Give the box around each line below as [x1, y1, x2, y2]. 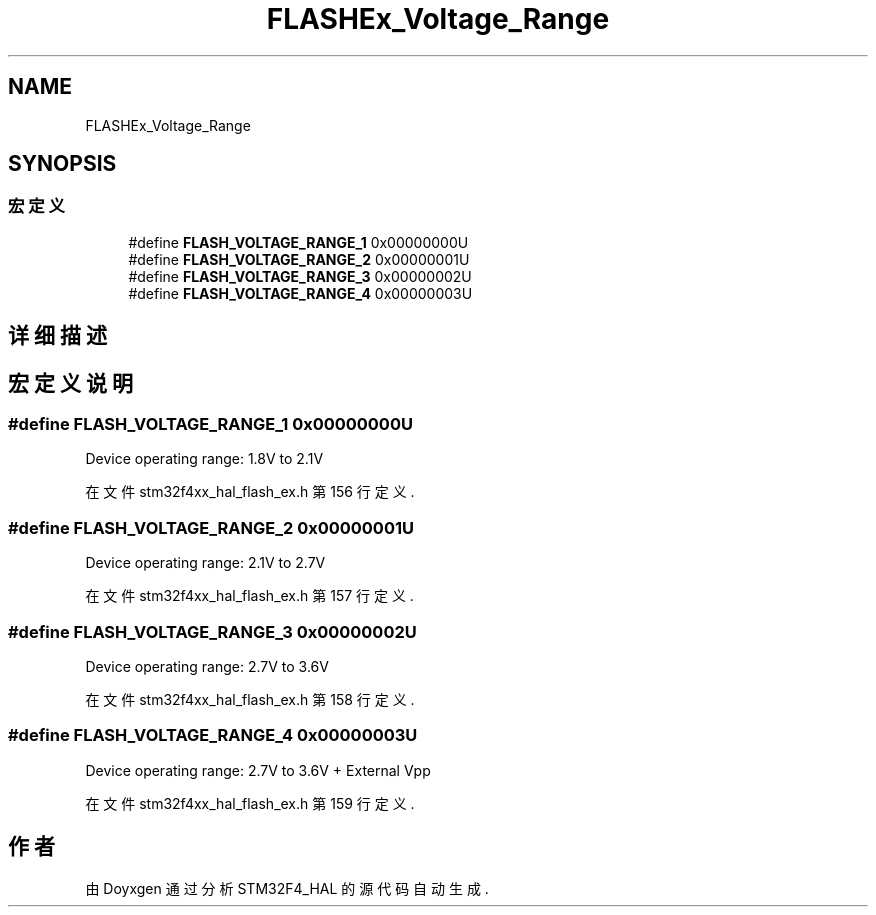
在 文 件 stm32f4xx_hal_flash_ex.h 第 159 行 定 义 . [85, 794, 415, 812]
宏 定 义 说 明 [8, 370, 133, 396]
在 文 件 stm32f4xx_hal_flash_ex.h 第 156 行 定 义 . [85, 483, 415, 501]
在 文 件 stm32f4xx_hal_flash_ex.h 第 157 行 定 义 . [85, 587, 414, 605]
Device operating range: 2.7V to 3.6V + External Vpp [85, 761, 431, 779]
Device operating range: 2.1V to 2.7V [85, 554, 326, 572]
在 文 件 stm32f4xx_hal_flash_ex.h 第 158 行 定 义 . [85, 690, 415, 708]
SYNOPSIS [8, 151, 117, 177]
